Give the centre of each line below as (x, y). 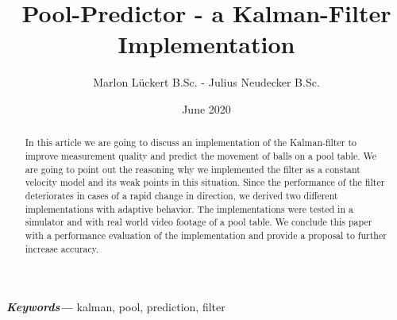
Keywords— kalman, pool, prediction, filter (116, 307)
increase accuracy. (62, 248)
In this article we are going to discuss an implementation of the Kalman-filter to (191, 143)
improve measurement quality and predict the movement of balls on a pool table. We (200, 155)
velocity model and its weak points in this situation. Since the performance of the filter (205, 182)
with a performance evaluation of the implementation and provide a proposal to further (206, 235)
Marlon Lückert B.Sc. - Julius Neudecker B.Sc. (206, 82)
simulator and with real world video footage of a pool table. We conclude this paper (198, 222)
